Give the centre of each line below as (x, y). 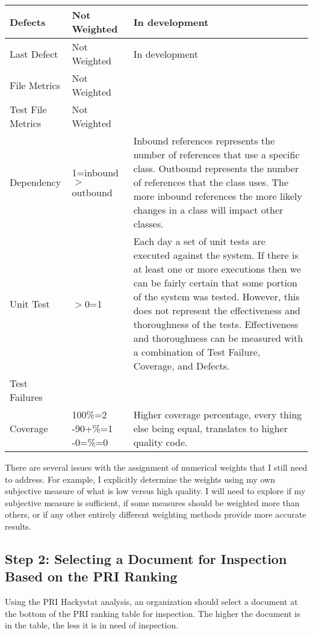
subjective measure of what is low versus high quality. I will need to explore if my (155, 491)
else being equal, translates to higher (210, 428)
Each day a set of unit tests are (199, 241)
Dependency (36, 182)
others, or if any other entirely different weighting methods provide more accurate (156, 514)
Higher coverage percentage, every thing (218, 414)
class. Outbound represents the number (216, 168)
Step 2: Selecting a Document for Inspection (146, 558)
